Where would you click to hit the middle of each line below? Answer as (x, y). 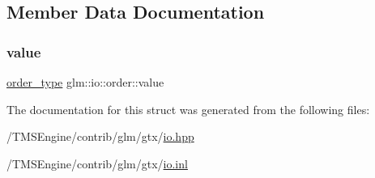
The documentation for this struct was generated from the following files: (188, 109)
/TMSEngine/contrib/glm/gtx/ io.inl (97, 163)
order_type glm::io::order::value (85, 82)
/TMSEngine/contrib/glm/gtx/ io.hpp (100, 136)
